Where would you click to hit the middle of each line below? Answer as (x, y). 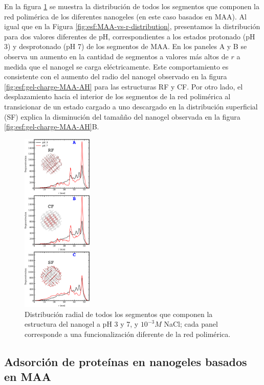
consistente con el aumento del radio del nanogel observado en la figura (116, 76)
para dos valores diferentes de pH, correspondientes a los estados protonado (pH (130, 36)
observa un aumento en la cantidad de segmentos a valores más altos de (116, 56)
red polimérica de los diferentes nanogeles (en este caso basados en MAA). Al (125, 16)
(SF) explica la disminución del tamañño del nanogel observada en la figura (122, 116)
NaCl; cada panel (191, 324)
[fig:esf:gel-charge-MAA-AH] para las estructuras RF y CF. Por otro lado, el (124, 86)
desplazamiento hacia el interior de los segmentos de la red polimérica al (117, 96)
